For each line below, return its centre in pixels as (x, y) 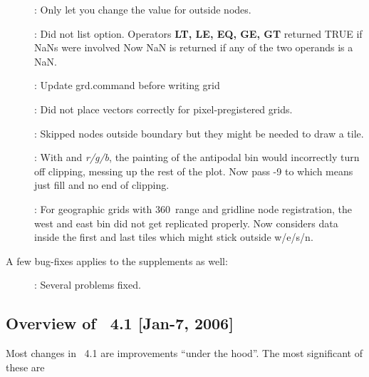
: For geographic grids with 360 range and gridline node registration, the (193, 208)
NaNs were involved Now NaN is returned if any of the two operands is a (194, 47)
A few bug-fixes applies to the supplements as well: (117, 260)
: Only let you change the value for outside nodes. (143, 9)
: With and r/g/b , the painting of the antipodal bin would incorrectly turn (197, 157)
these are (25, 367)
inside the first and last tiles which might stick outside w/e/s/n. (174, 237)
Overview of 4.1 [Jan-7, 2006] (120, 323)
